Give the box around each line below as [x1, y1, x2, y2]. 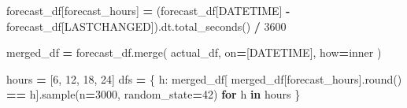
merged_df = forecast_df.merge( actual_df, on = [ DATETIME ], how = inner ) [6, 44, 382, 61]
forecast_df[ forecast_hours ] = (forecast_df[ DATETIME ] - [6, 2, 290, 18]
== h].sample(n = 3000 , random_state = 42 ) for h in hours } [6, 86, 301, 102]
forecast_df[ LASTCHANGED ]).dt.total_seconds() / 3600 [6, 17, 287, 34]
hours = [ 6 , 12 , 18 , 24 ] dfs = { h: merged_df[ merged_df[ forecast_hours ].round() [6, 70, 402, 87]
